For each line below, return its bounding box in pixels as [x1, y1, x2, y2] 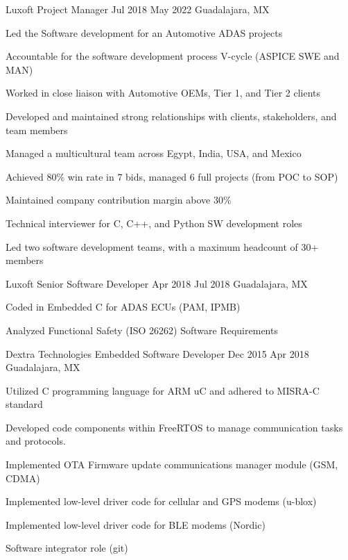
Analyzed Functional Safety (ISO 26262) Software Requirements [6, 322, 278, 337]
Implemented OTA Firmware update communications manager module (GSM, [6, 457, 338, 472]
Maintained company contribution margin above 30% [6, 192, 232, 207]
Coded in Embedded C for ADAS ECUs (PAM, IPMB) [6, 299, 241, 314]
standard [6, 397, 43, 411]
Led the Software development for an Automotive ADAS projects [6, 25, 283, 40]
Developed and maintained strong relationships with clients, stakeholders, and [6, 108, 337, 123]
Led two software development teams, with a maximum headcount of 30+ [6, 239, 319, 254]
